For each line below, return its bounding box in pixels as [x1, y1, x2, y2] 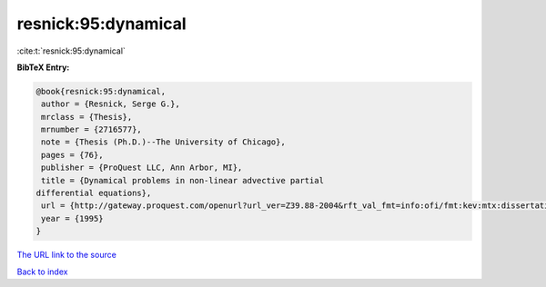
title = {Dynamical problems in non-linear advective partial [41, 175, 325, 185]
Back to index [16, 266, 68, 277]
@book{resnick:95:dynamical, [35, 86, 167, 96]
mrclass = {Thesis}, [41, 112, 133, 122]
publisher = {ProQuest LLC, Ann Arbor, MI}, [41, 163, 243, 173]
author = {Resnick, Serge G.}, [41, 99, 181, 109]
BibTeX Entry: [16, 62, 70, 73]
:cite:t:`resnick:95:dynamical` [16, 45, 126, 56]
